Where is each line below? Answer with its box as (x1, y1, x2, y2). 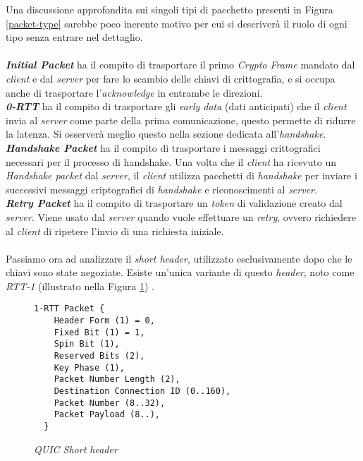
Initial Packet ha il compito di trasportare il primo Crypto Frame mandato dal (6, 57, 355, 72)
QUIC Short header (34, 441, 118, 456)
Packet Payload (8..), (54, 409, 160, 420)
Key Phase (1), (54, 362, 125, 373)
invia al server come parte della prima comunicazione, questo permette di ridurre (6, 112, 356, 127)
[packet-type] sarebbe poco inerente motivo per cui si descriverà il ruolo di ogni (6, 16, 347, 30)
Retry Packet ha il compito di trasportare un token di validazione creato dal (6, 196, 343, 210)
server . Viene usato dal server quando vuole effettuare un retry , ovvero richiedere (6, 209, 356, 224)
